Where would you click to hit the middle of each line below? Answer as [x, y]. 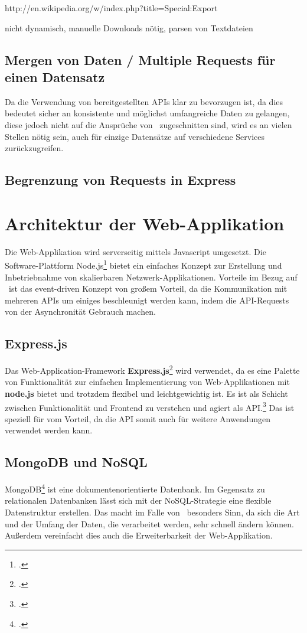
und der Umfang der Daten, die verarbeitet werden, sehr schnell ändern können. [149, 523]
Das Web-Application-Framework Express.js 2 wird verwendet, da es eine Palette [152, 369]
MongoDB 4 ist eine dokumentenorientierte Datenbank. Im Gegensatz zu [135, 488]
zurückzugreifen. [34, 148]
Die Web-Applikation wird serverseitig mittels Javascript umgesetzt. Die [135, 251]
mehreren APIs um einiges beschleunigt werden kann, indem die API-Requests [147, 300]
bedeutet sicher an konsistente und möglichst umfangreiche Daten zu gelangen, [147, 113]
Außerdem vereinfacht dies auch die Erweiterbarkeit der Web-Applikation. [139, 535]
